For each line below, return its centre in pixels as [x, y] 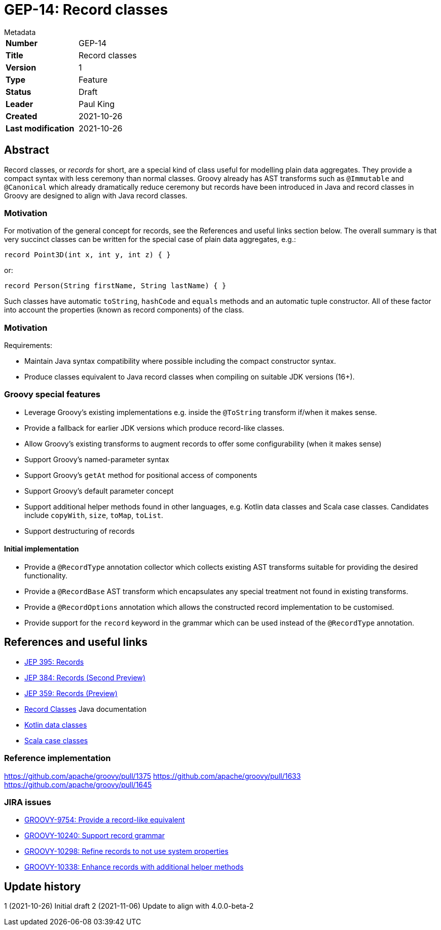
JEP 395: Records [54, 662]
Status [19, 92]
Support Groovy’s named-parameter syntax [97, 459]
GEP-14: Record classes [86, 10]
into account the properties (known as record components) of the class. [124, 310]
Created [22, 116]
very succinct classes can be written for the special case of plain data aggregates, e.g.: [150, 239]
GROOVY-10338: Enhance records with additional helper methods [134, 867]
